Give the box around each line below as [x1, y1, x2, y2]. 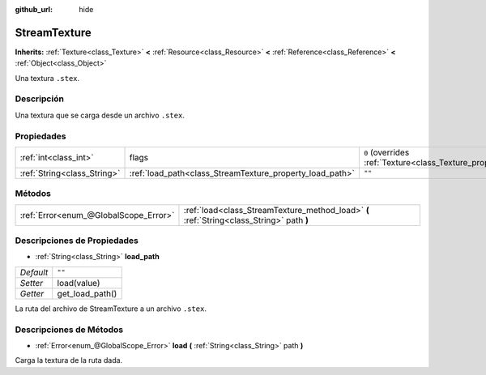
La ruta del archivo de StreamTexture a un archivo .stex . [15, 304, 207, 313]
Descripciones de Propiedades [15, 235, 139, 246]
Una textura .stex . [15, 73, 80, 83]
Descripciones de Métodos [15, 324, 124, 335]
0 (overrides [363, 147, 410, 158]
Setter [19, 277, 44, 288]
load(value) [57, 277, 100, 288]
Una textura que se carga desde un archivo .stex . [15, 110, 185, 120]
